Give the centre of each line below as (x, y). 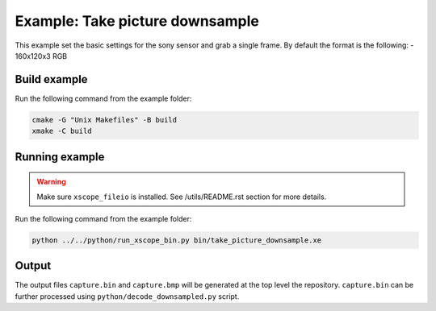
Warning (51, 182)
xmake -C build (62, 131)
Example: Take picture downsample (137, 21)
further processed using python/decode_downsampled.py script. (127, 296)
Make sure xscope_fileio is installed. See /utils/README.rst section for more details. (182, 197)
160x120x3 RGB (41, 56)
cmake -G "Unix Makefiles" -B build (105, 120)
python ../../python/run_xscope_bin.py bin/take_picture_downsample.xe (177, 240)
